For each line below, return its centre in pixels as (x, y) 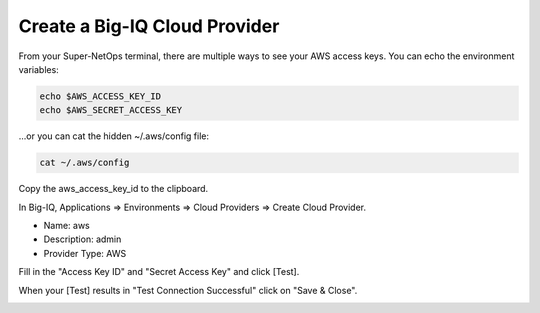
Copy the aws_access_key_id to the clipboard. (113, 189)
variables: (38, 69)
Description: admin (82, 239)
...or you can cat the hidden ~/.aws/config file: (114, 136)
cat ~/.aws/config (84, 163)
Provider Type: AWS (85, 253)
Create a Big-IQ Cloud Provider (149, 26)
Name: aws (66, 226)
